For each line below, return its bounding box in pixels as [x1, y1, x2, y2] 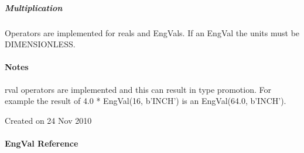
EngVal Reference [5, 137, 78, 149]
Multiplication [5, 1, 63, 13]
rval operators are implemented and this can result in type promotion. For [5, 83, 271, 95]
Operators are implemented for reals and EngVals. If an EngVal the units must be [5, 26, 300, 39]
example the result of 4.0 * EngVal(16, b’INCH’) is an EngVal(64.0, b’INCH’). [5, 95, 286, 107]
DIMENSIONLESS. [5, 38, 76, 50]
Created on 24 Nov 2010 [5, 114, 92, 126]
